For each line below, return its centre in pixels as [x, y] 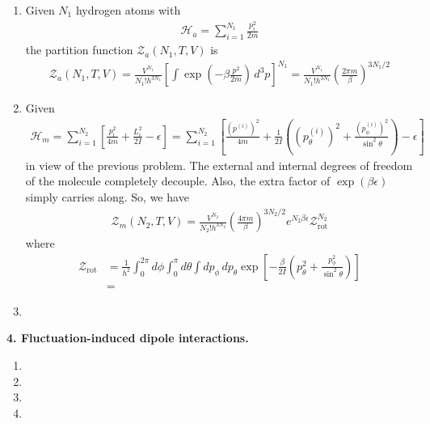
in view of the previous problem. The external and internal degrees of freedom [219, 165]
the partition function [79, 50]
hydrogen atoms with [128, 10]
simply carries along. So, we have [107, 197]
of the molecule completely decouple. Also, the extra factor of [178, 181]
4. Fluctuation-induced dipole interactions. [128, 338]
